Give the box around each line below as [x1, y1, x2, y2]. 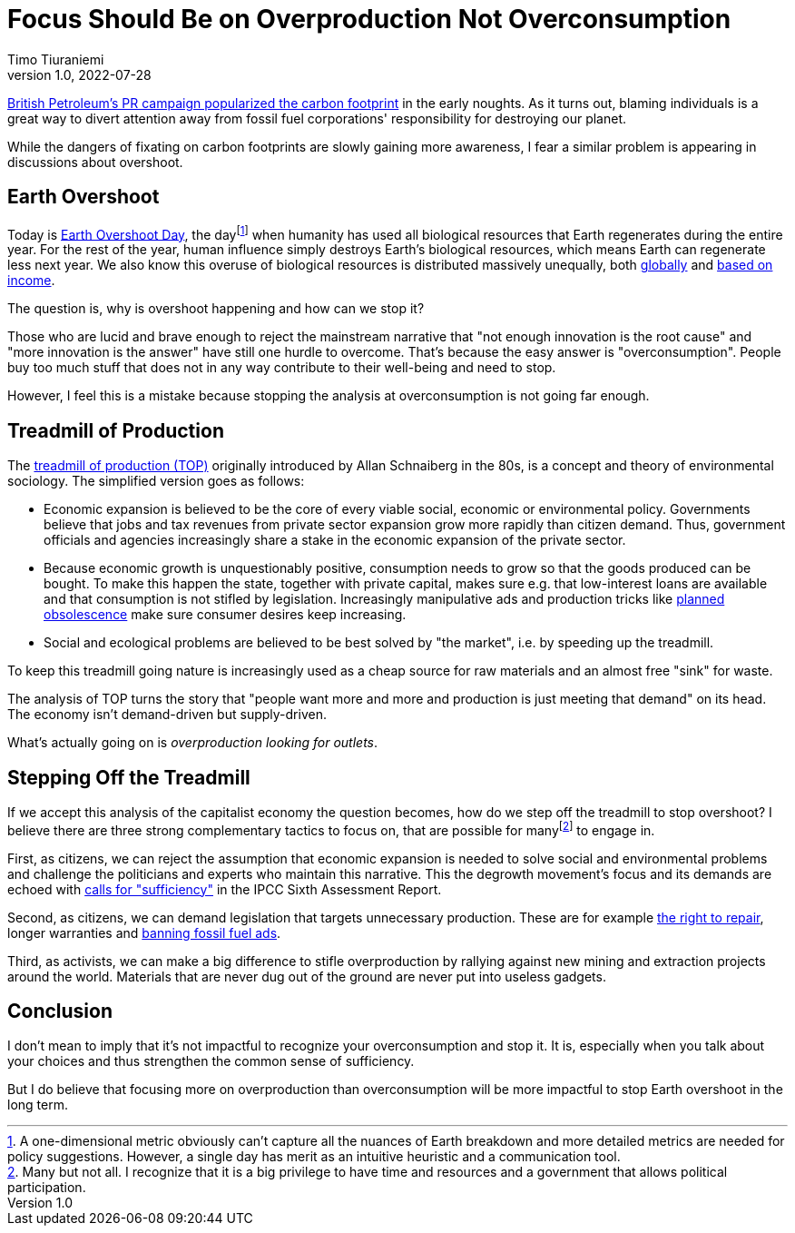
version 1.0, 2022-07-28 [7, 66, 152, 83]
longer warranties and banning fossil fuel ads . [7, 924, 281, 941]
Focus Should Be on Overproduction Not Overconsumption [7, 4, 731, 35]
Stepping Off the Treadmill [7, 765, 250, 789]
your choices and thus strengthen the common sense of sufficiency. [7, 1053, 415, 1070]
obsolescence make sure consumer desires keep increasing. [44, 607, 407, 623]
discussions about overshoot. [7, 153, 183, 170]
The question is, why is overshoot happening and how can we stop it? [7, 301, 425, 317]
